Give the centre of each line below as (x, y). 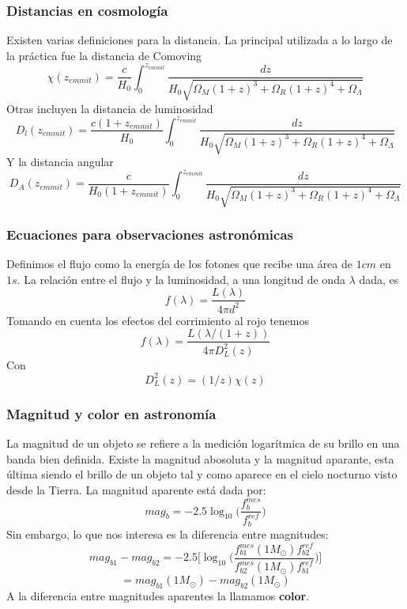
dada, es (379, 279)
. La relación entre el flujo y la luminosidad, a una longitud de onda (181, 279)
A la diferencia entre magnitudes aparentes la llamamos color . (158, 596)
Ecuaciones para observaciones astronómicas (150, 234)
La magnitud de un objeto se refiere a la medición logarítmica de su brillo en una (203, 443)
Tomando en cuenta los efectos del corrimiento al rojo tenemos (158, 320)
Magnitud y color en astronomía (111, 413)
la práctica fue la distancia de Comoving (104, 55)
